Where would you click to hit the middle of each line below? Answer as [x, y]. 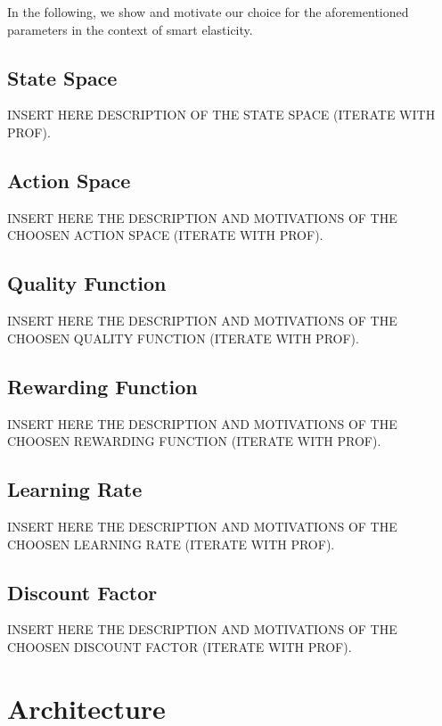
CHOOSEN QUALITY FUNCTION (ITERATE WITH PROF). [183, 338]
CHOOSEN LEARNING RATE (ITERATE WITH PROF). [171, 544]
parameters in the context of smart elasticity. [130, 29]
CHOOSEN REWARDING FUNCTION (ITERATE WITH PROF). [194, 441]
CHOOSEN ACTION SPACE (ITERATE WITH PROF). [165, 235]
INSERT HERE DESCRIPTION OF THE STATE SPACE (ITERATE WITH [221, 115]
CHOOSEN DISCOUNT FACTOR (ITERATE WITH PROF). [180, 646]
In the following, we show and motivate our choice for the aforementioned [208, 12]
